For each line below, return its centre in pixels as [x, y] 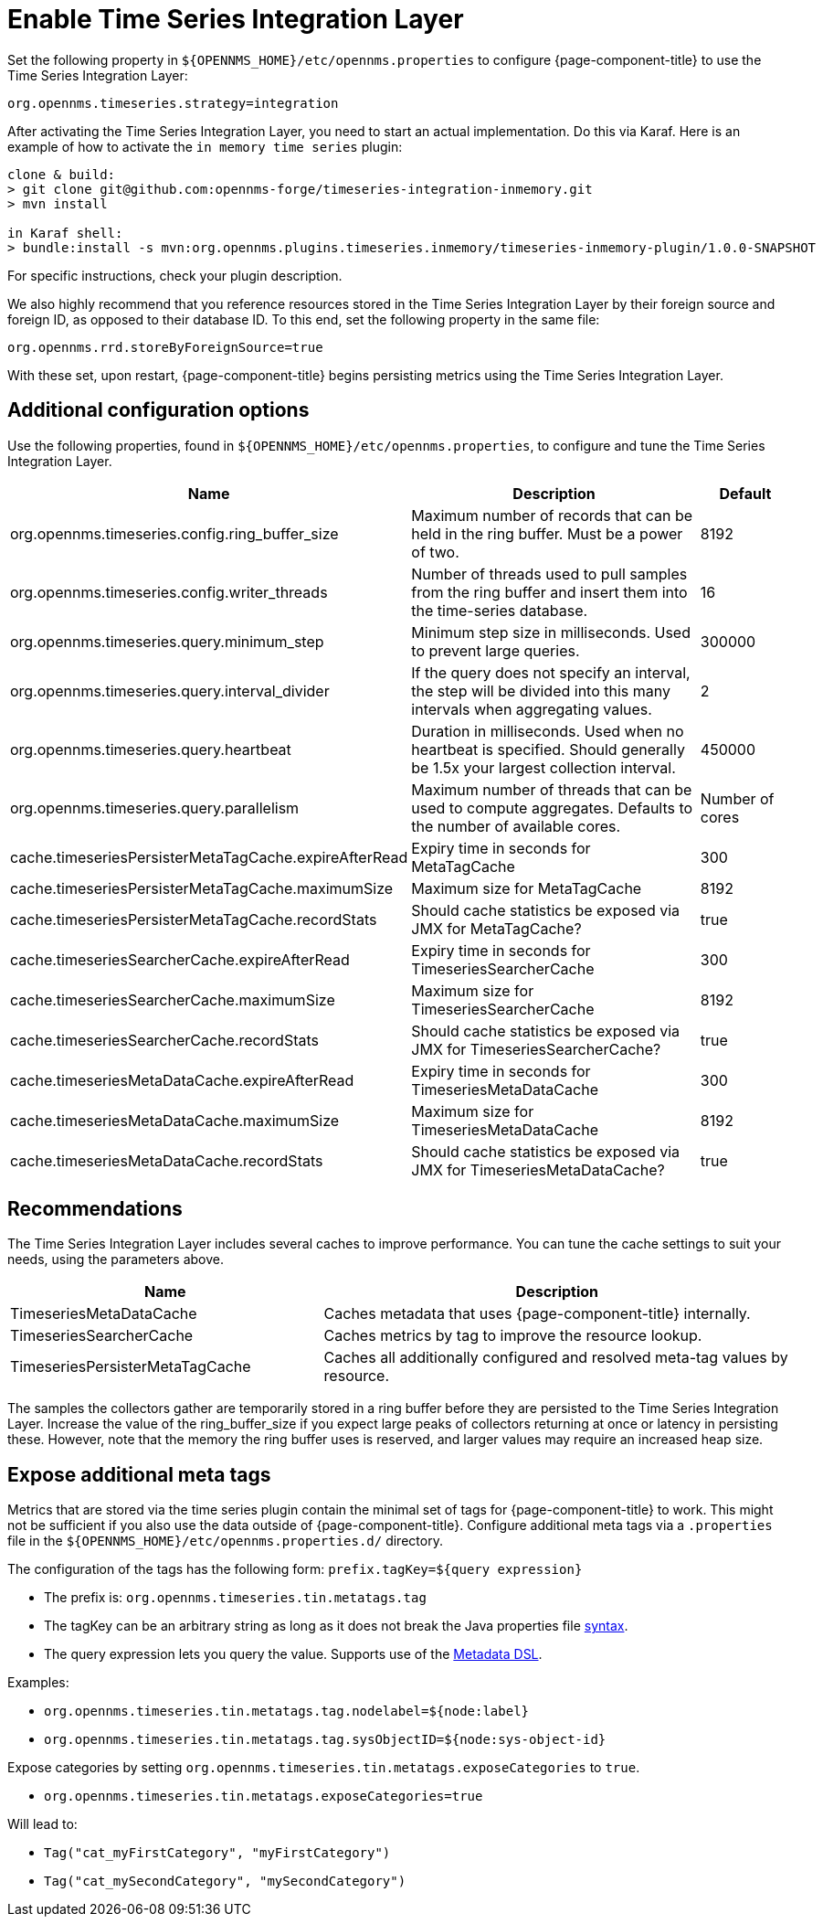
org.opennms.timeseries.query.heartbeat [151, 749]
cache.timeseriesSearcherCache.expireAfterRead [180, 959]
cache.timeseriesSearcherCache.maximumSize [173, 999]
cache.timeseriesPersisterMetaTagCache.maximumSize [202, 888]
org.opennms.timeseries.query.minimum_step [167, 641]
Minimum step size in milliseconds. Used [551, 632]
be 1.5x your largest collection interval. [543, 767]
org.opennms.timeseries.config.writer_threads [169, 592]
